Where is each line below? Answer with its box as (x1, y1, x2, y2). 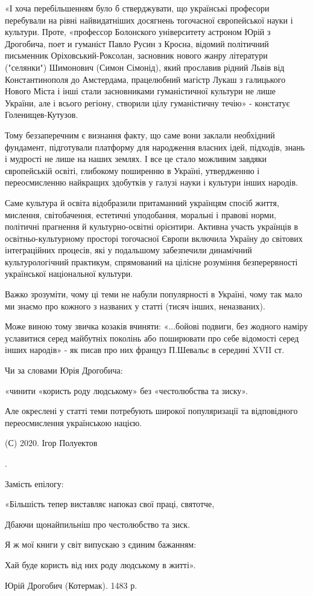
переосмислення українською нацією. (5, 416, 142, 429)
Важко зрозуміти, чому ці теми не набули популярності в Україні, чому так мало (5, 288, 303, 300)
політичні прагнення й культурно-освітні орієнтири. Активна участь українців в (5, 220, 299, 233)
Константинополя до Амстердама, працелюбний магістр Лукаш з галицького (5, 73, 286, 85)
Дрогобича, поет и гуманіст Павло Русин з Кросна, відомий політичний (5, 37, 269, 50)
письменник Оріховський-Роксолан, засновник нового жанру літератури (5, 49, 268, 62)
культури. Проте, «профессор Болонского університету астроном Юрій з (5, 25, 271, 38)
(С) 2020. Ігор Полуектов (5, 436, 98, 449)
